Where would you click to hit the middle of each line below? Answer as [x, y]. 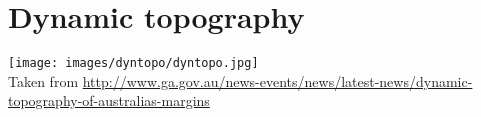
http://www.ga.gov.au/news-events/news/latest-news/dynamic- [277, 80]
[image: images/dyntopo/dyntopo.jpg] [133, 63]
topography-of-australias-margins [109, 100]
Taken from [43, 80]
